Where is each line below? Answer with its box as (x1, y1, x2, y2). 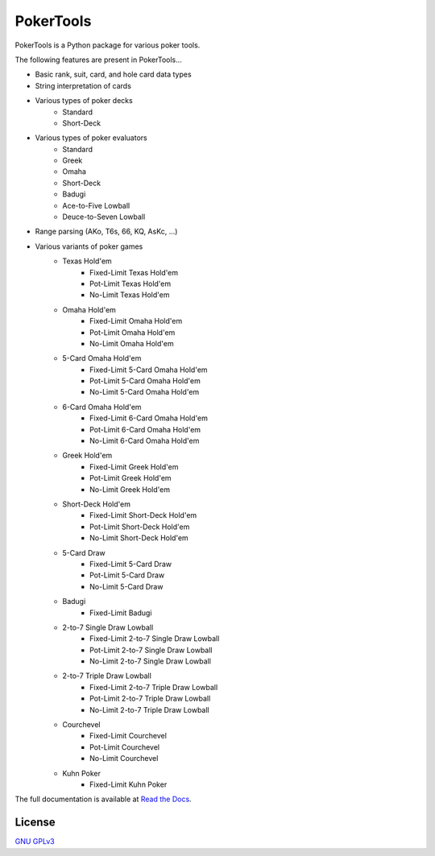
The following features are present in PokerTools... (14, 55, 183, 64)
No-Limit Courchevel (89, 754, 159, 763)
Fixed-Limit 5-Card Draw (89, 559, 172, 569)
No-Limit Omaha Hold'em (89, 338, 174, 348)
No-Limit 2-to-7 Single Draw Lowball (89, 656, 211, 666)
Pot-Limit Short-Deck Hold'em (89, 522, 190, 531)
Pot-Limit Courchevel (89, 742, 160, 752)
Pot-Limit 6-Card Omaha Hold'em (89, 424, 201, 434)
